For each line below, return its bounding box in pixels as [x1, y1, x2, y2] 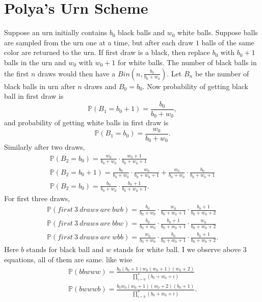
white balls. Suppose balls [177, 27, 258, 38]
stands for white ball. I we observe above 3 [113, 244, 247, 255]
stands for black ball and [26, 244, 104, 255]
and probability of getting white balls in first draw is [4, 117, 169, 128]
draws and [84, 80, 117, 91]
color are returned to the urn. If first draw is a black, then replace [4, 47, 210, 58]
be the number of [195, 68, 249, 78]
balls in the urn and [4, 57, 66, 67]
